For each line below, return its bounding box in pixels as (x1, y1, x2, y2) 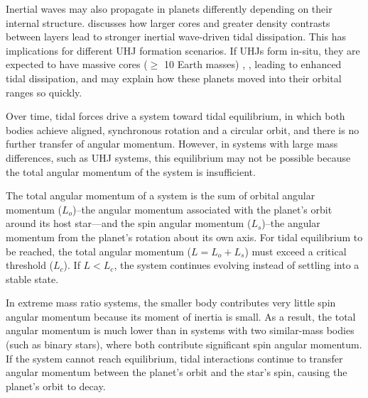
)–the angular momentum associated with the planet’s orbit (72, 201, 332, 216)
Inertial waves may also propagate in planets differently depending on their (6, 1, 332, 16)
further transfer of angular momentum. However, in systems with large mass (6, 136, 338, 151)
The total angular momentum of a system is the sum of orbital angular (6, 188, 315, 203)
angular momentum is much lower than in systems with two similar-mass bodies (6, 323, 355, 338)
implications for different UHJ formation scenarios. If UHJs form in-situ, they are (6, 43, 360, 57)
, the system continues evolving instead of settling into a (114, 258, 359, 272)
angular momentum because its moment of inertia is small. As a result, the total (6, 309, 356, 324)
